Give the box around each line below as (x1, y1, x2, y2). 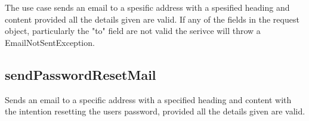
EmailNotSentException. (5, 36, 95, 48)
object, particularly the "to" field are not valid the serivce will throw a (5, 24, 261, 37)
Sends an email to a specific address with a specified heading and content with (5, 93, 292, 106)
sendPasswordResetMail (5, 65, 156, 83)
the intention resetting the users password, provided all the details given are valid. (5, 105, 305, 117)
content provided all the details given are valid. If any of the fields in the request (5, 13, 299, 25)
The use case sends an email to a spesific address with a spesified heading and (5, 1, 290, 13)
